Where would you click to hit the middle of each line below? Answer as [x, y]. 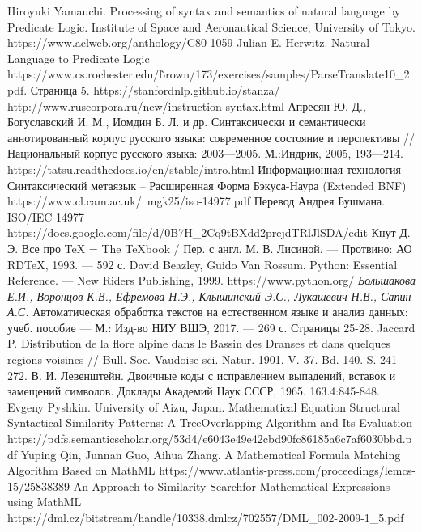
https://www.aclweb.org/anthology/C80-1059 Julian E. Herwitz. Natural [189, 42]
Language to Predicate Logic [79, 58]
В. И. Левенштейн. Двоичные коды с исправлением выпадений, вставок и [213, 375]
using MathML [45, 502]
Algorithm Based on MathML [81, 470]
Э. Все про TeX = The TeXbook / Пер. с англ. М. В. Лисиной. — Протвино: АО [210, 248]
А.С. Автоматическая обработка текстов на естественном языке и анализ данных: [208, 312]
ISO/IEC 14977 [46, 216]
